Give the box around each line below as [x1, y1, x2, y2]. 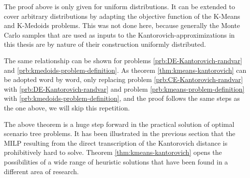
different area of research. [4, 166, 79, 176]
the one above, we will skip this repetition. [4, 102, 130, 112]
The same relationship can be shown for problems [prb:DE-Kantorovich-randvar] [4, 55, 242, 65]
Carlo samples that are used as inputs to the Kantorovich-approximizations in [4, 29, 235, 40]
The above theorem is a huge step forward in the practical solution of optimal [4, 119, 235, 129]
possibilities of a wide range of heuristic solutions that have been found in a [4, 156, 228, 166]
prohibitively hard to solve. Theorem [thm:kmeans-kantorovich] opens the [4, 147, 222, 157]
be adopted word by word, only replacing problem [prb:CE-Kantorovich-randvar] [4, 74, 243, 84]
